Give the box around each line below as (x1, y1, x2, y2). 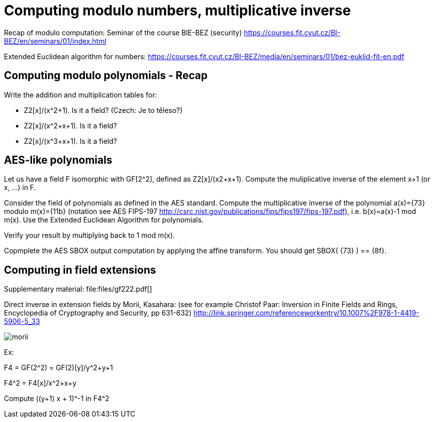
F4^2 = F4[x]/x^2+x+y (4, 379, 77, 388)
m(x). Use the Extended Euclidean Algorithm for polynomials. (4, 215, 204, 224)
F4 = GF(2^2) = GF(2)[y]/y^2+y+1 (4, 363, 113, 372)
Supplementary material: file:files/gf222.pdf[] (4, 285, 152, 294)
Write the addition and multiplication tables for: (4, 90, 157, 99)
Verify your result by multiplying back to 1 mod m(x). (4, 231, 175, 240)
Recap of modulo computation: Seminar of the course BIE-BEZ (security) (4, 28, 242, 37)
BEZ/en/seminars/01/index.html (4, 36, 106, 45)
